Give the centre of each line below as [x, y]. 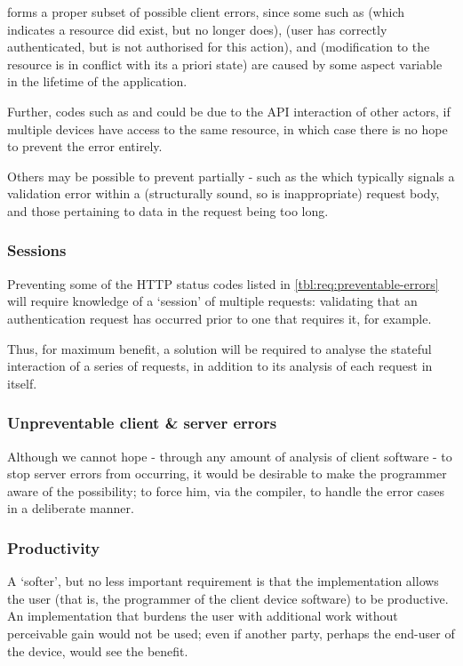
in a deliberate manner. [71, 508]
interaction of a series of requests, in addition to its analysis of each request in [220, 366]
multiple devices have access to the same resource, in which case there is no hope [228, 128]
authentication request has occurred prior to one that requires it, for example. [220, 318]
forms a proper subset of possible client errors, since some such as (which [206, 12]
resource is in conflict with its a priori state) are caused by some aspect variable [225, 64]
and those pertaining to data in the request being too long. [168, 210]
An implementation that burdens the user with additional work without [203, 616]
